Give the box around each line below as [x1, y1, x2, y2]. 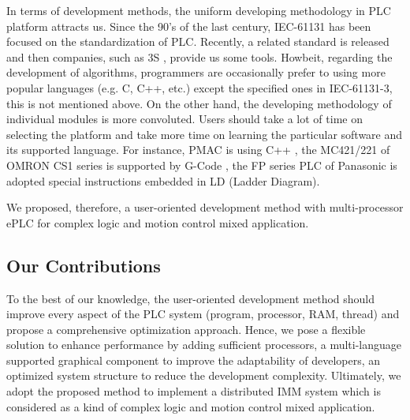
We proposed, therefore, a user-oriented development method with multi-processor [6, 199, 404, 216]
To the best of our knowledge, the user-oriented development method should [6, 290, 375, 306]
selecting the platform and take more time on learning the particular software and [6, 126, 403, 142]
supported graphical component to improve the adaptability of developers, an [6, 351, 381, 368]
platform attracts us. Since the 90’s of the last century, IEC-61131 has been [6, 17, 371, 34]
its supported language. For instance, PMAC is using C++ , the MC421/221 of [6, 141, 390, 158]
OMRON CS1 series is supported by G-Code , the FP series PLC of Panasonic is [6, 156, 397, 173]
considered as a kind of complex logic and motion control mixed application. [6, 398, 375, 414]
